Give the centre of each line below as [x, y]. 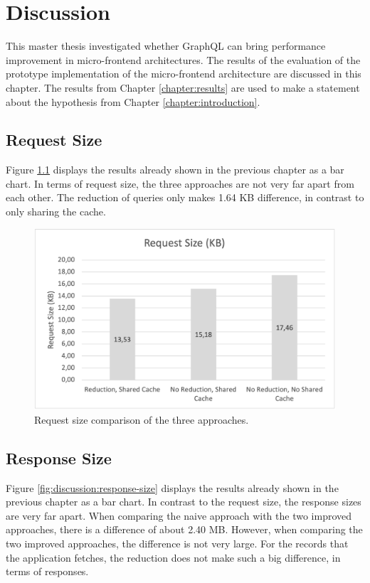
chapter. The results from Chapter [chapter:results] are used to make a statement [183, 87]
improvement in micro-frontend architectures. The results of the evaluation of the [183, 59]
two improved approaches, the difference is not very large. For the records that [177, 544]
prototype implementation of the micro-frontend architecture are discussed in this [184, 74]
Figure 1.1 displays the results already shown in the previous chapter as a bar [175, 170]
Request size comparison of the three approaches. [142, 419]
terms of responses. [47, 571]
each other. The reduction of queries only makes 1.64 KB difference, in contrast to [185, 197]
